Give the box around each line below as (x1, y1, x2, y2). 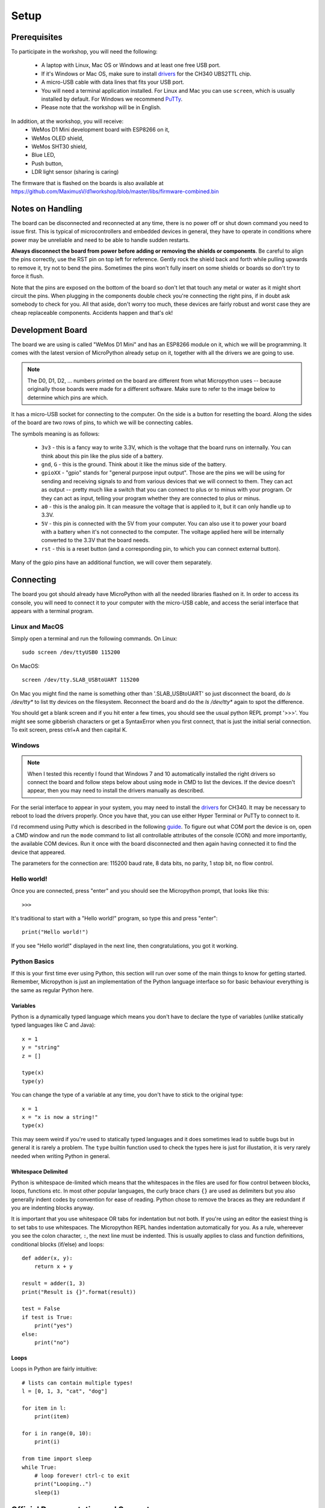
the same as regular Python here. (11, 986, 94, 993)
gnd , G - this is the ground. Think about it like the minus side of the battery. (41, 460, 227, 467)
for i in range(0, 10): (22, 1430, 92, 1437)
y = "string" (22, 1044, 60, 1051)
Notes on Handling (11, 203, 82, 214)
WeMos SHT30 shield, (31, 142, 87, 150)
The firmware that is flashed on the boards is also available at (11, 179, 164, 186)
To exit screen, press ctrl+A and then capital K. (11, 726, 128, 733)
